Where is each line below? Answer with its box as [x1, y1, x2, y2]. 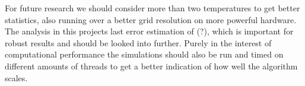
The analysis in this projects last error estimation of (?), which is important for [5, 25, 294, 37]
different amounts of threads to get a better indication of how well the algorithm [5, 59, 298, 72]
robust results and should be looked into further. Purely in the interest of [5, 36, 272, 49]
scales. [5, 71, 28, 84]
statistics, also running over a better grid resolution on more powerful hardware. [5, 13, 297, 26]
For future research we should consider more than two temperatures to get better [5, 2, 300, 14]
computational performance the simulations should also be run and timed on [5, 48, 284, 60]
